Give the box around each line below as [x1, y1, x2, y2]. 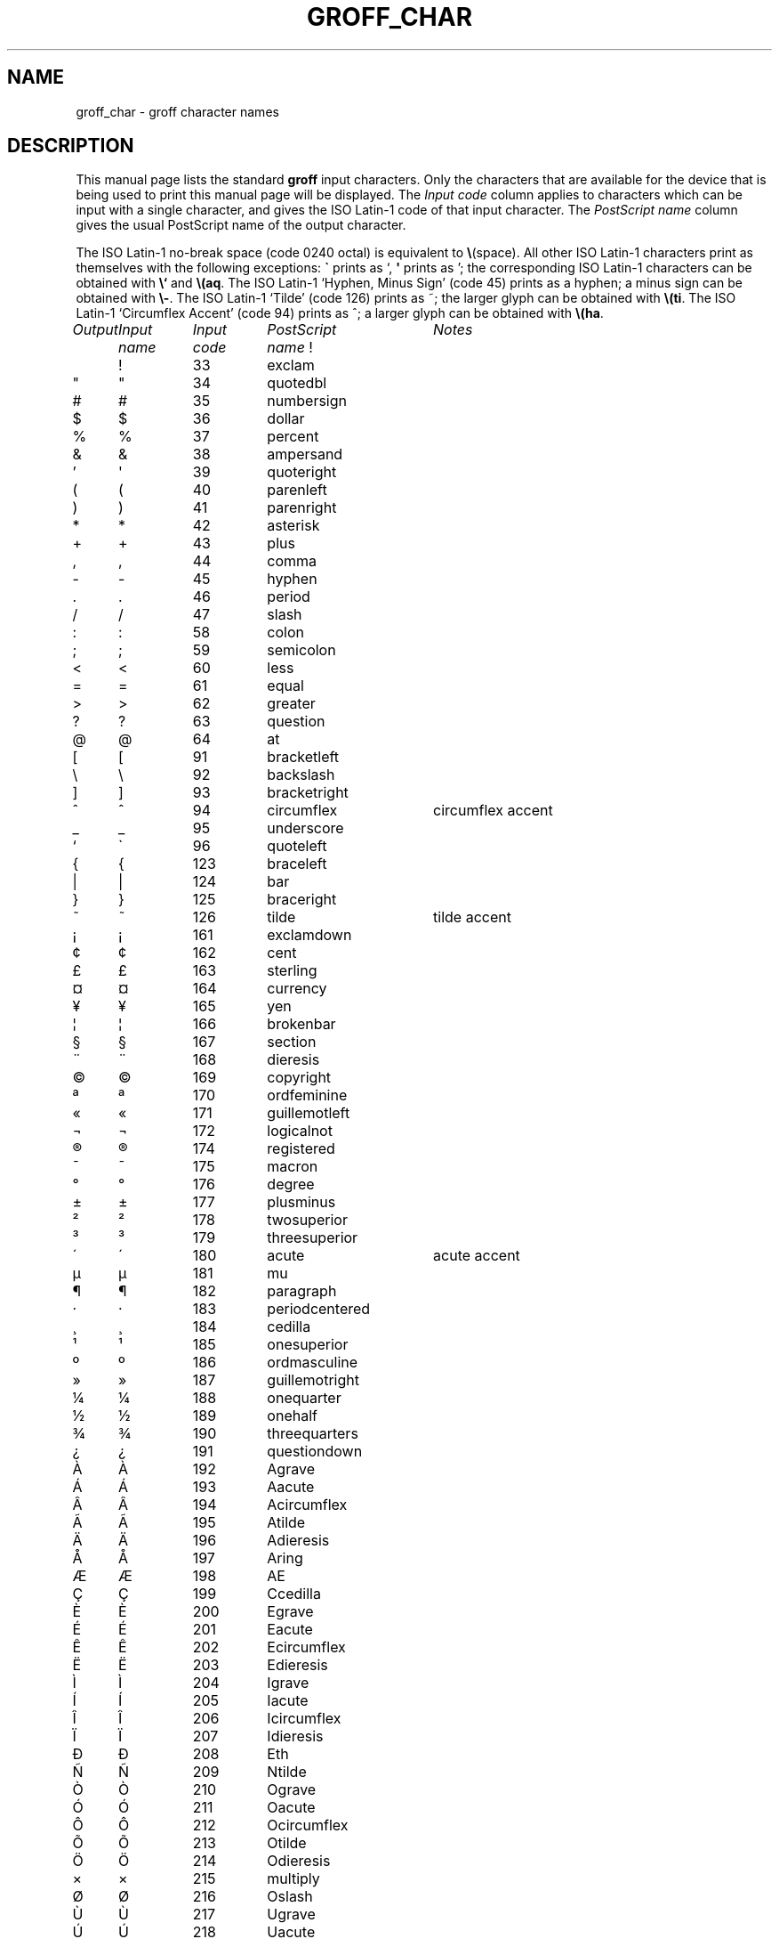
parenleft [267, 481, 327, 499]
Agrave [267, 1460, 315, 1479]
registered [267, 1140, 335, 1158]
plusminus [267, 1193, 336, 1212]
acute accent [433, 1246, 520, 1265]
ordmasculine [267, 1353, 358, 1372]
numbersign [267, 392, 347, 410]
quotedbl [267, 374, 327, 393]
